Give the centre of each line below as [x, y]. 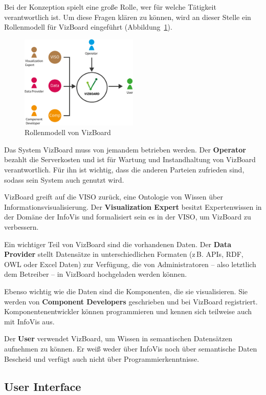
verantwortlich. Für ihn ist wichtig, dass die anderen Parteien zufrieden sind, [124, 170]
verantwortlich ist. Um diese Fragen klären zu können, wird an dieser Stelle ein [128, 17]
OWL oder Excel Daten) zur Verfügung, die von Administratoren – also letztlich [130, 264]
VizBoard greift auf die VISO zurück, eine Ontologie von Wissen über [114, 197]
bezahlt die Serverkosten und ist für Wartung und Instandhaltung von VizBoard [130, 159]
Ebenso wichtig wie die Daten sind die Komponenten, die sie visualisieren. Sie [126, 291]
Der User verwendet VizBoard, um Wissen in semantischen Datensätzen [118, 338]
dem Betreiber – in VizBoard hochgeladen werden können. [96, 274]
